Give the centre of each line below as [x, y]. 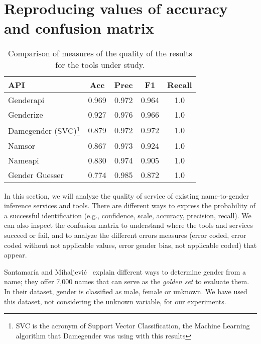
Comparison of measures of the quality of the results [100, 53]
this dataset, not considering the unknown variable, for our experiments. [115, 301]
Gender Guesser [36, 175]
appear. [16, 255]
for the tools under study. [100, 65]
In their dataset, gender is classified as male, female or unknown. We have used [126, 291]
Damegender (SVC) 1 [44, 130]
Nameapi [24, 160]
